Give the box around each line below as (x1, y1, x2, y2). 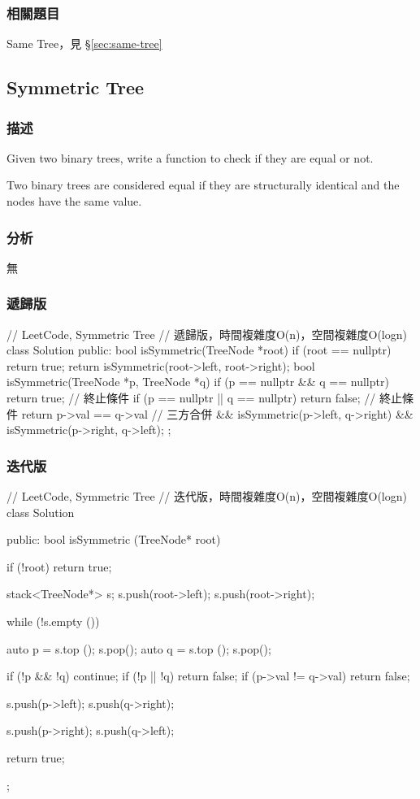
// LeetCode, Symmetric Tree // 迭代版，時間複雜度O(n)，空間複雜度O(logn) (6, 488, 407, 504)
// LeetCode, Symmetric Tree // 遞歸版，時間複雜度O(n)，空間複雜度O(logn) (6, 325, 407, 342)
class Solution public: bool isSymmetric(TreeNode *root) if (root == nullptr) (6, 341, 392, 358)
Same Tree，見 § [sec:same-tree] (6, 35, 162, 52)
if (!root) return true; (6, 558, 112, 575)
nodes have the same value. (6, 193, 142, 209)
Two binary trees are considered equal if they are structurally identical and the (6, 176, 400, 193)
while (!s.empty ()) (6, 612, 100, 629)
